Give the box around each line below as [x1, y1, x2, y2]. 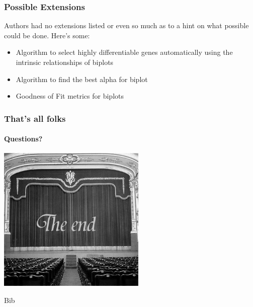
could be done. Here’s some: [4, 30, 90, 40]
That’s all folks [4, 112, 66, 124]
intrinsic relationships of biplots [16, 57, 114, 67]
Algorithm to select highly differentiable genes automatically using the [16, 47, 233, 57]
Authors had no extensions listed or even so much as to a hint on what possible [4, 20, 249, 31]
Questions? [4, 133, 43, 144]
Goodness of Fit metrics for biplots [16, 91, 124, 101]
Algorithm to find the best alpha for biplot [16, 73, 148, 84]
